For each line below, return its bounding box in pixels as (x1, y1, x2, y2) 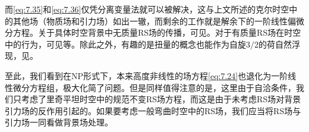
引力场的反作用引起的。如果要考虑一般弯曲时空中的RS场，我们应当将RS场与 (5, 104, 301, 117)
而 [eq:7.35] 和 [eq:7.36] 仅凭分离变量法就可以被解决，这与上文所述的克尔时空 (5, 3, 289, 15)
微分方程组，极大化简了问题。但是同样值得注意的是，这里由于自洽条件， (12, 81, 296, 93)
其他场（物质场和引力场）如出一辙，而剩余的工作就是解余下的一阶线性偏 (12, 14, 296, 27)
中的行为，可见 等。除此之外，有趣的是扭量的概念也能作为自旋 (5, 37, 246, 50)
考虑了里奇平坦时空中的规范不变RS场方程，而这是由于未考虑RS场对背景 (21, 93, 301, 105)
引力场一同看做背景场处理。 (5, 116, 113, 128)
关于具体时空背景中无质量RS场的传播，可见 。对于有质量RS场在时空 (37, 26, 301, 39)
